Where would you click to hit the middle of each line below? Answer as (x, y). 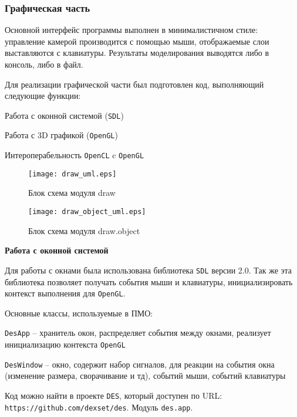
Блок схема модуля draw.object (84, 230)
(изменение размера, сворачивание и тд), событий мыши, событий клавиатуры (145, 376)
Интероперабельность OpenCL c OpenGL (75, 155)
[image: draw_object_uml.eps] (87, 212)
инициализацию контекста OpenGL (65, 344)
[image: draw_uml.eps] (72, 174)
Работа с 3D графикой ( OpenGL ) (61, 135)
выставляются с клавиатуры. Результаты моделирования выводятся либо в (137, 53)
